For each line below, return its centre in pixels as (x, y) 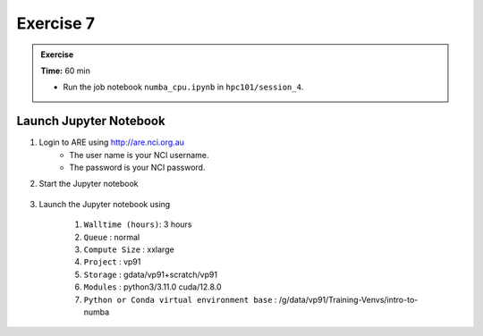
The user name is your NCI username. (139, 155)
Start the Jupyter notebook (89, 184)
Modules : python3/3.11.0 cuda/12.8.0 (153, 287)
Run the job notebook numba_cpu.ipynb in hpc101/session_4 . (183, 87)
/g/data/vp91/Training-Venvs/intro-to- (348, 299)
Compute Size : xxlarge (129, 249)
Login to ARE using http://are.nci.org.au (112, 142)
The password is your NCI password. (137, 168)
